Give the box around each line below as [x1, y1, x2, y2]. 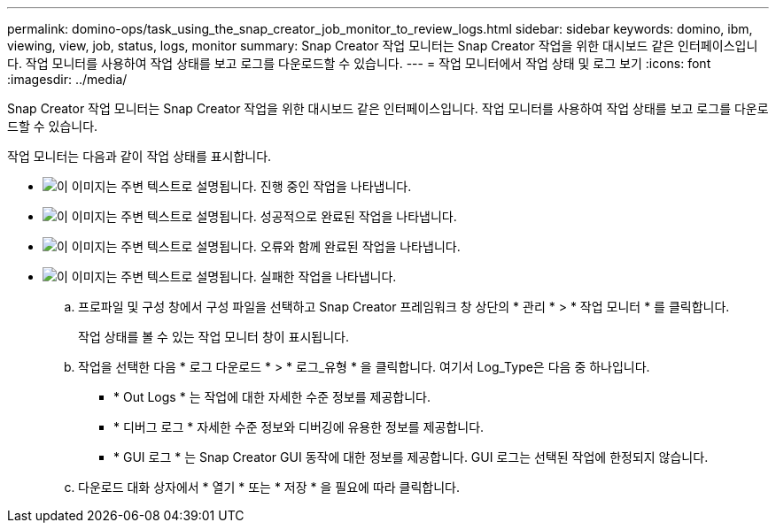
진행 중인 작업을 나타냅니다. [260, 179, 412, 194]
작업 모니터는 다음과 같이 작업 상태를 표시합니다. [7, 149, 272, 164]
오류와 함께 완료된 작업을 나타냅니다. [260, 239, 461, 254]
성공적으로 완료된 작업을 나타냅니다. [260, 209, 457, 224]
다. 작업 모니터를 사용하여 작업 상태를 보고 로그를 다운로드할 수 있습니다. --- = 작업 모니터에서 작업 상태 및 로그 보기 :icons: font [7, 56, 711, 71]
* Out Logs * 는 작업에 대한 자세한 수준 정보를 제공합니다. [113, 389, 431, 404]
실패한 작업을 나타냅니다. [260, 269, 397, 284]
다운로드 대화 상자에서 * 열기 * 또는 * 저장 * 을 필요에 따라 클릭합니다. [78, 480, 461, 495]
